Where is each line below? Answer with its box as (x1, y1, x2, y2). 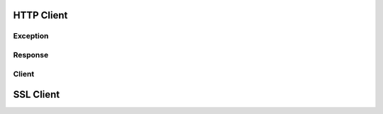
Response (13, 50, 49, 59)
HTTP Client (13, 9, 68, 21)
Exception (13, 31, 49, 41)
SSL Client (13, 89, 60, 101)
